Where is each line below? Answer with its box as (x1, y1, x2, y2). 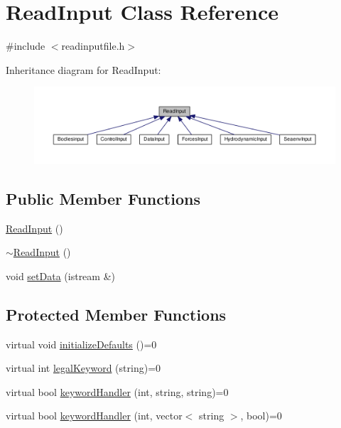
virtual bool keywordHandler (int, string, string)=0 (6, 384, 229, 399)
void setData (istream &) (6, 268, 115, 283)
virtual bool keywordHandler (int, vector (6, 408, 183, 423)
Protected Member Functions (6, 303, 227, 325)
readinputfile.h (61, 38, 125, 53)
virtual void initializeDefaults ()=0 (6, 336, 157, 351)
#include (6, 38, 45, 53)
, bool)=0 (240, 408, 282, 423)
